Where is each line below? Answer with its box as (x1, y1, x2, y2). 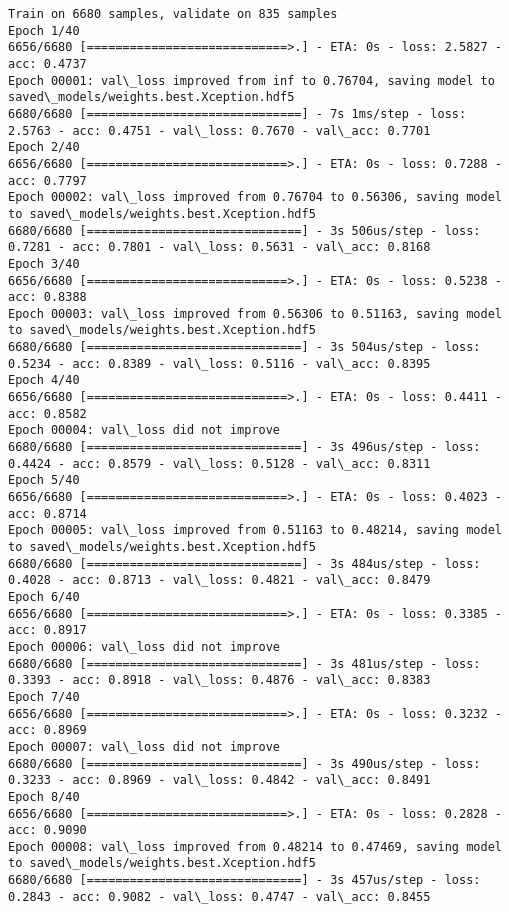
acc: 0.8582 (8, 406, 87, 421)
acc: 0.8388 (8, 290, 87, 305)
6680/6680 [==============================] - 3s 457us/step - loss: (8, 873, 481, 888)
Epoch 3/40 (8, 256, 80, 271)
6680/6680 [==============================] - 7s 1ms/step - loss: (8, 106, 467, 121)
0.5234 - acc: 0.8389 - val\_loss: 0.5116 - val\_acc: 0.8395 (8, 356, 431, 371)
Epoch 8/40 (8, 789, 80, 804)
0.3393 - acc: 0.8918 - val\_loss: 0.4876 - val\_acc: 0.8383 (8, 673, 431, 688)
